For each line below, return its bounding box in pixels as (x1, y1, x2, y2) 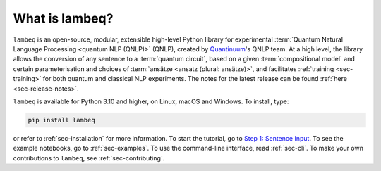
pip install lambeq (28, 116, 95, 124)
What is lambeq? (13, 11, 114, 26)
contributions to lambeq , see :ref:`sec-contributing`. (13, 153, 165, 162)
